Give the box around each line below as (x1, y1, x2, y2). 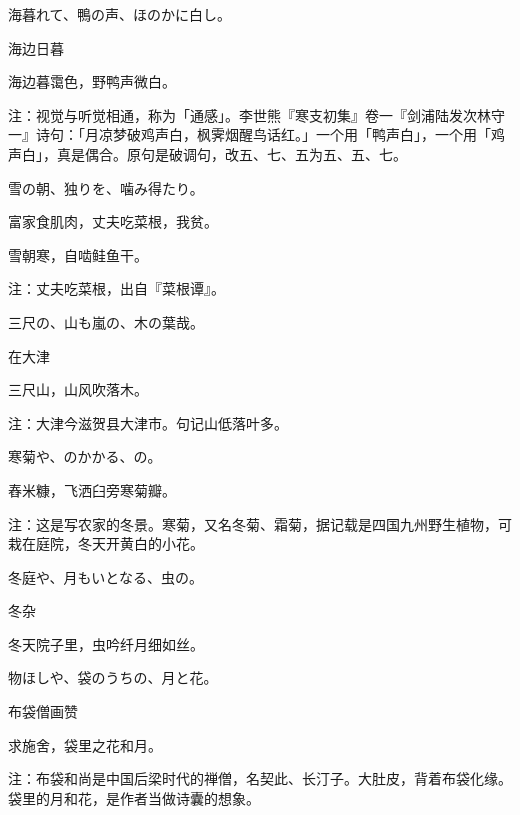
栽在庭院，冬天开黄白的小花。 (8, 533, 204, 554)
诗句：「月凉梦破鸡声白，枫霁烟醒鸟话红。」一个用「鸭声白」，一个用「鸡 (35, 124, 505, 145)
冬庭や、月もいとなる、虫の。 (8, 566, 203, 587)
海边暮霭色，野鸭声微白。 (8, 71, 176, 92)
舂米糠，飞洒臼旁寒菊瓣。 (8, 479, 176, 500)
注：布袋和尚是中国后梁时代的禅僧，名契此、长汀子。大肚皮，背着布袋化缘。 (8, 768, 512, 789)
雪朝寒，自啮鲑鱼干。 (8, 244, 148, 265)
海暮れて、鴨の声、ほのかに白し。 (8, 4, 231, 24)
